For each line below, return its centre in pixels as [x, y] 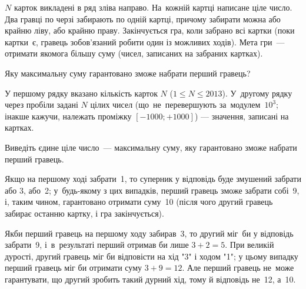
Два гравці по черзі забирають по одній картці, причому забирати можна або [143, 19]
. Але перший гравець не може [238, 268]
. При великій [250, 245]
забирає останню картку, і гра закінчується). [84, 213]
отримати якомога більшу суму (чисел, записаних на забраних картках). [134, 53]
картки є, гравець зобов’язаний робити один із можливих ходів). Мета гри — [145, 41]
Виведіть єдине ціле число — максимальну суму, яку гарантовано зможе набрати [151, 147]
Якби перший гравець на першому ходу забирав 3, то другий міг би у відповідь [149, 233]
